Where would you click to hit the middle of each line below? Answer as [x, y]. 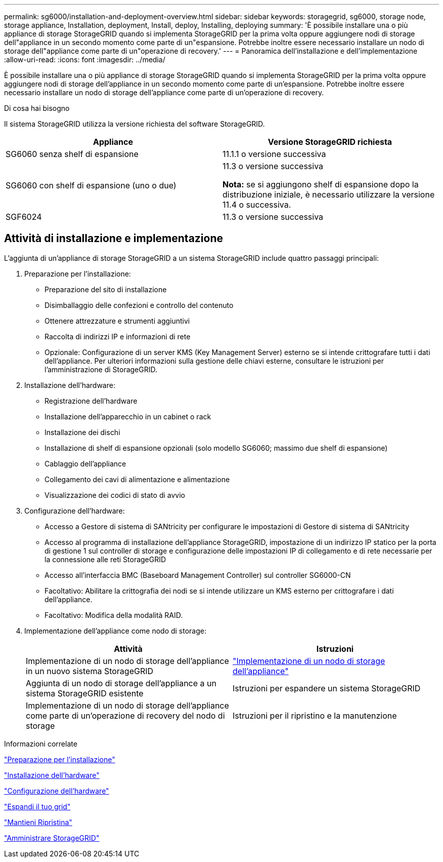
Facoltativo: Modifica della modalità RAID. [114, 615]
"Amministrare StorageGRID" [52, 838]
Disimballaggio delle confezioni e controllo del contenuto [139, 305]
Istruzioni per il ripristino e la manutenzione [315, 715]
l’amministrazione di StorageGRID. [101, 369]
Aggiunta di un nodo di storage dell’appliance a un [121, 683]
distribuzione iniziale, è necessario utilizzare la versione [329, 194]
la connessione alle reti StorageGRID [105, 559]
